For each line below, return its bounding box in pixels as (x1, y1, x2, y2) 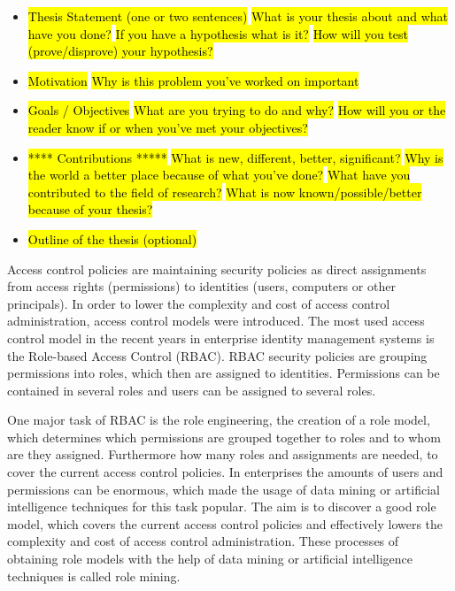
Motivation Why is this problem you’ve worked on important (27, 71, 359, 89)
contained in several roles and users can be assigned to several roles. (7, 380, 376, 399)
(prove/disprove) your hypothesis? (27, 42, 213, 60)
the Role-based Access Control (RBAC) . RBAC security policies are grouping (7, 346, 428, 365)
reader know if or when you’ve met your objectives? (27, 118, 308, 136)
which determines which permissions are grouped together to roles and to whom (7, 427, 441, 446)
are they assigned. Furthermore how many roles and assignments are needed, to (7, 445, 438, 464)
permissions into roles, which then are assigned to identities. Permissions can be (7, 364, 440, 382)
